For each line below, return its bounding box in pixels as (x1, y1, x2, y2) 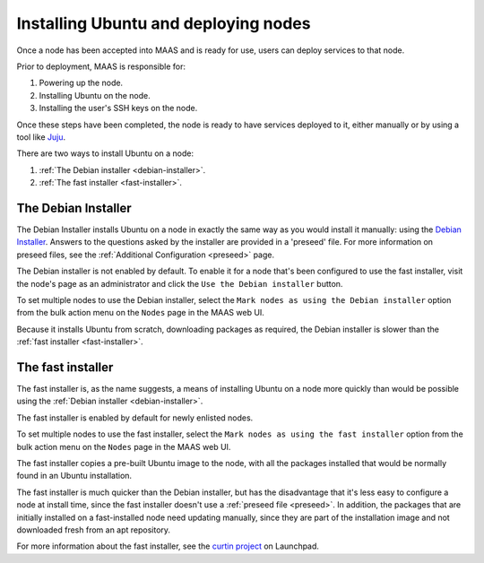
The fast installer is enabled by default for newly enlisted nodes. (16, 412, 254, 423)
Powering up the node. (39, 77, 124, 89)
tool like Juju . (16, 131, 66, 143)
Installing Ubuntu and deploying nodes (16, 13, 311, 33)
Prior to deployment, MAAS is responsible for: (16, 61, 186, 72)
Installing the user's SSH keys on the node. (39, 103, 198, 114)
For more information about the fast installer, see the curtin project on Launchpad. (16, 541, 320, 551)
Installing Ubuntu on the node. (39, 90, 151, 100)
